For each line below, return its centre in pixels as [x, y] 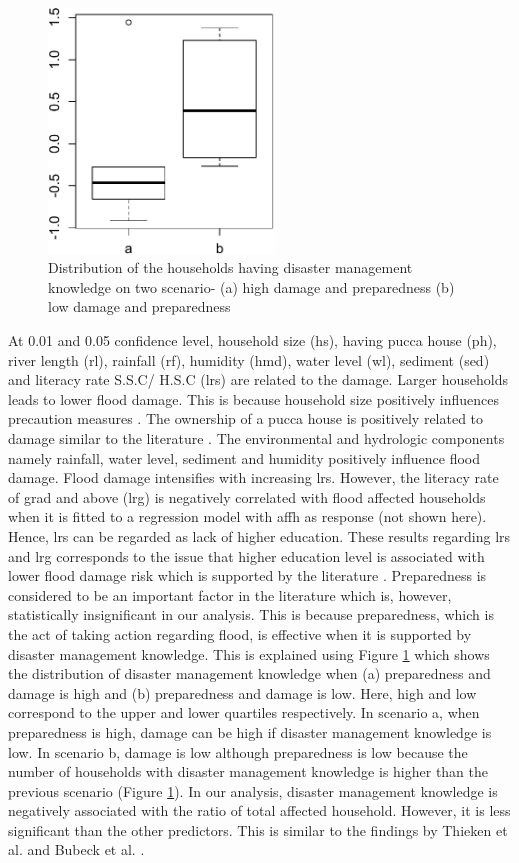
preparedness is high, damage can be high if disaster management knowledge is [250, 731]
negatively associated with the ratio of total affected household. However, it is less [259, 810]
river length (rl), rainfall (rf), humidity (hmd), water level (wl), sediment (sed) [249, 359]
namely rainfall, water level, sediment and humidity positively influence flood [244, 457]
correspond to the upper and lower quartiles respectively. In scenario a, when [244, 712]
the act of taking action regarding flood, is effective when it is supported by [240, 633]
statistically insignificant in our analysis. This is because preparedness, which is [251, 614]
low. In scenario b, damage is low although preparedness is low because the [238, 751]
